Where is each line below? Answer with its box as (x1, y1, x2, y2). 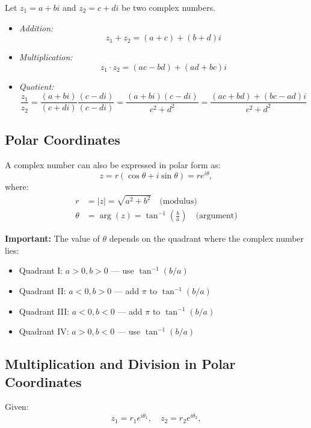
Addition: (19, 21, 54, 34)
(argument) (196, 212, 238, 221)
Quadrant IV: (19, 325, 69, 338)
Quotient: (19, 80, 54, 92)
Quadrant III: (19, 304, 70, 317)
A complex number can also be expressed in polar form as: (5, 158, 221, 171)
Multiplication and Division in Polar (5, 354, 236, 373)
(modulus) (159, 197, 197, 206)
